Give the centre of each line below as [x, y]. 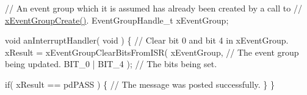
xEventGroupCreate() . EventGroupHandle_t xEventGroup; [117, 20]
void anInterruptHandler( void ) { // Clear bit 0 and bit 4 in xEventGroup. [147, 40]
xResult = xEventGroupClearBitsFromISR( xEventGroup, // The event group [152, 52]
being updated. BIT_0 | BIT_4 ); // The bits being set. [111, 64]
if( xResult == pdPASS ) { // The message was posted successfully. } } [140, 84]
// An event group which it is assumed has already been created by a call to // [153, 8]
